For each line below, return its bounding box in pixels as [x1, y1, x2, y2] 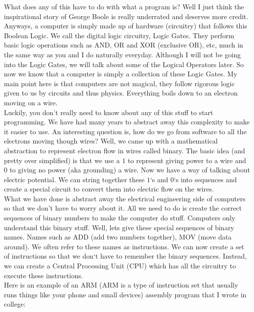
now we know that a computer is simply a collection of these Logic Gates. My [4, 69, 237, 79]
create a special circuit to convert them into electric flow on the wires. [4, 184, 214, 194]
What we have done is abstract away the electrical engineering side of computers [4, 193, 246, 203]
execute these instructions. [4, 270, 83, 280]
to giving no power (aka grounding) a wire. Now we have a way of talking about [9, 165, 250, 175]
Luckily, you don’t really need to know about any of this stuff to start [4, 107, 213, 117]
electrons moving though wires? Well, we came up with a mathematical [4, 136, 218, 146]
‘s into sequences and [174, 174, 237, 184]
